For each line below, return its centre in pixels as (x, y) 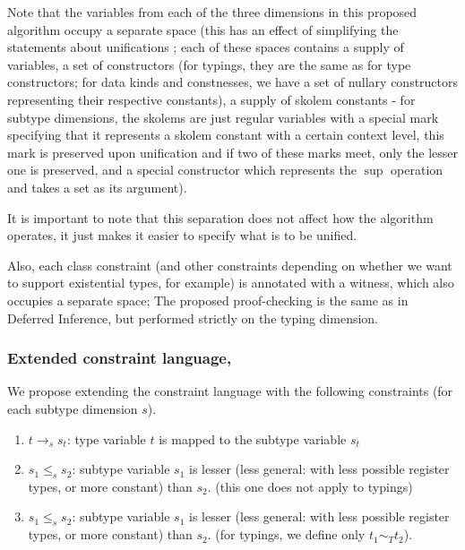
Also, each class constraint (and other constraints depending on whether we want (230, 265)
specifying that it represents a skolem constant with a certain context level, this (226, 135)
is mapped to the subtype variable (253, 438)
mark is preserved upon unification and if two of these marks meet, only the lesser (233, 152)
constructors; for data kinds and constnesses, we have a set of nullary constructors (233, 82)
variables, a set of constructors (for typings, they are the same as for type (209, 64)
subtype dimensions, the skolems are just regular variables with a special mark (223, 117)
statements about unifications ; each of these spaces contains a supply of (206, 47)
